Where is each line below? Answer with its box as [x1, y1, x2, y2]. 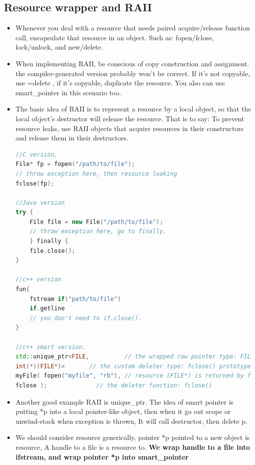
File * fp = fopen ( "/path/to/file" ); [15, 161, 135, 168]
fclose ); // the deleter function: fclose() [15, 382, 212, 389]
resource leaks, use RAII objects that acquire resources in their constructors [15, 123, 244, 133]
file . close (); [29, 247, 76, 254]
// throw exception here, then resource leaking [15, 170, 178, 177]
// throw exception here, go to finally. [29, 228, 167, 235]
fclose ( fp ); [15, 180, 54, 187]
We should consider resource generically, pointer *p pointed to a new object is [15, 432, 250, 442]
